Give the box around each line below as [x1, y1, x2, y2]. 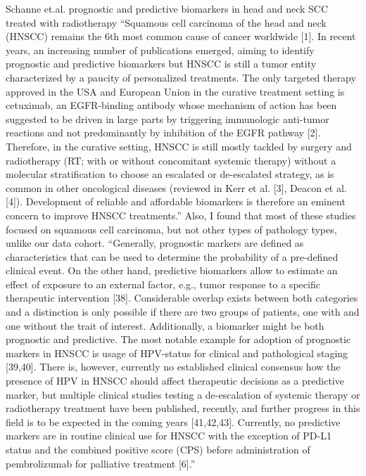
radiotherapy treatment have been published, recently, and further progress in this [6, 401, 360, 416]
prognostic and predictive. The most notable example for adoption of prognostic [6, 332, 351, 347]
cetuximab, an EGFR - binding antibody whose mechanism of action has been [6, 98, 337, 112]
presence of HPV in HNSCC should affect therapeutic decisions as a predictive [6, 373, 344, 388]
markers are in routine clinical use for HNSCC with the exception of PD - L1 [6, 428, 332, 443]
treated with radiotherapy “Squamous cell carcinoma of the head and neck [6, 15, 327, 30]
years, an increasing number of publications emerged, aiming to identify [6, 42, 315, 57]
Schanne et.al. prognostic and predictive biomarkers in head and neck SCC [6, 1, 329, 15]
